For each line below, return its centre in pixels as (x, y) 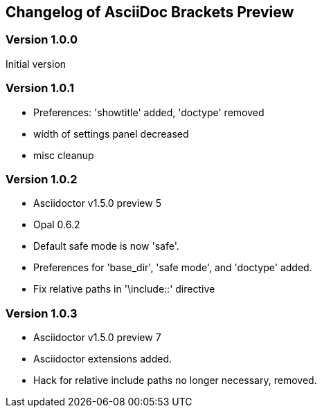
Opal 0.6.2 (57, 225)
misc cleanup (64, 155)
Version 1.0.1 (40, 88)
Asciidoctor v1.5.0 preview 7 (97, 338)
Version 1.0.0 (42, 40)
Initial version (36, 64)
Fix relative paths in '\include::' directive (124, 289)
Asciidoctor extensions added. (103, 359)
